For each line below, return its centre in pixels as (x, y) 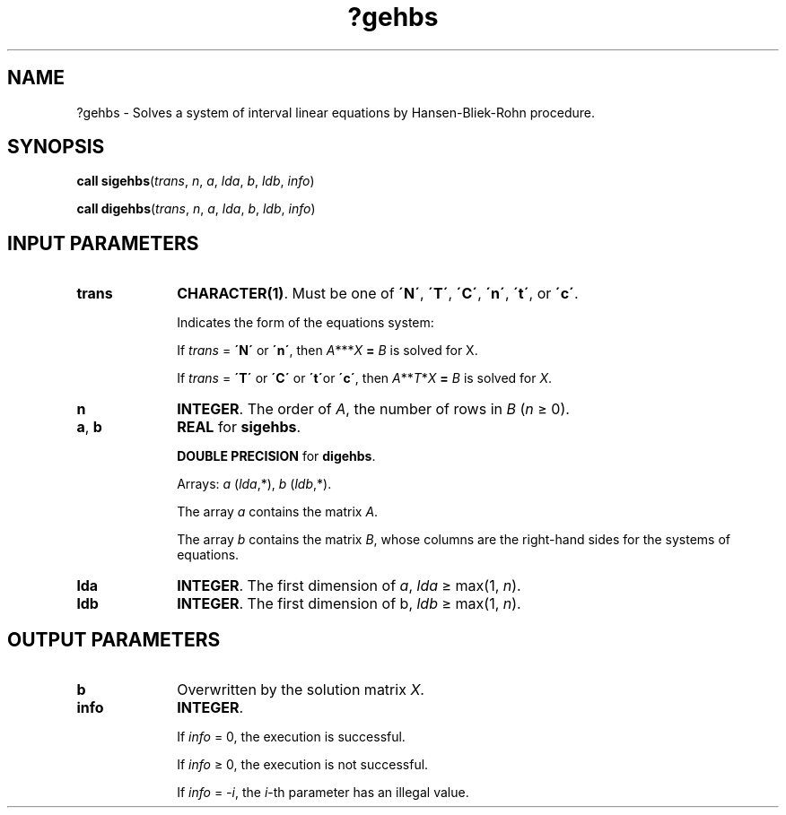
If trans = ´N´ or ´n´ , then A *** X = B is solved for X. (327, 351)
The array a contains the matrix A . (278, 512)
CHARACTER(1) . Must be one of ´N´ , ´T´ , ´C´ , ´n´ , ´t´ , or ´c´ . (378, 294)
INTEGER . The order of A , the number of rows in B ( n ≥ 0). (373, 409)
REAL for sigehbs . (239, 427)
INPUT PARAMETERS (103, 243)
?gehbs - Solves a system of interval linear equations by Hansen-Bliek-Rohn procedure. (336, 112)
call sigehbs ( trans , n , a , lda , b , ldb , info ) (196, 181)
